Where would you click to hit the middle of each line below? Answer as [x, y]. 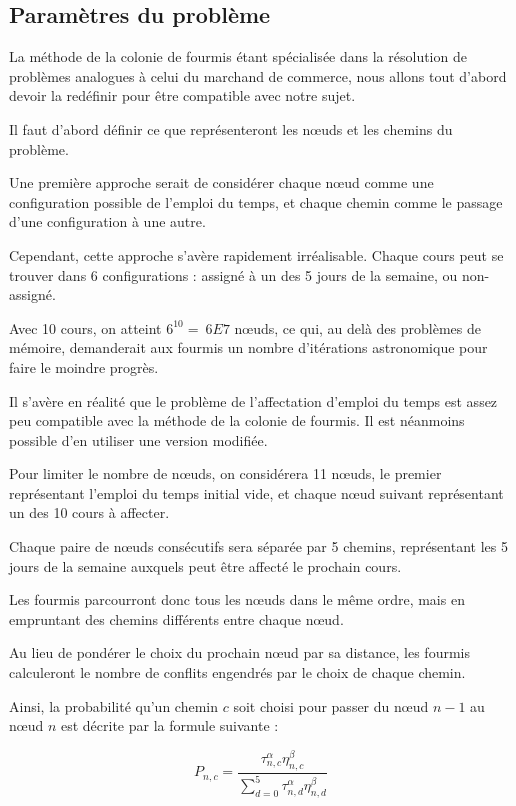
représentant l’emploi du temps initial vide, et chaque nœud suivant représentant [256, 492]
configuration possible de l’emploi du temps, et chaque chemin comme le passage [256, 201]
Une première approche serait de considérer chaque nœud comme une [221, 182]
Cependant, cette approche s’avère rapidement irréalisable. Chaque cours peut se [256, 254]
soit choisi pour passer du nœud [331, 705]
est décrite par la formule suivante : [169, 725]
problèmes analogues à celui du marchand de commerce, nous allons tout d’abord [258, 75]
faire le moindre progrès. [84, 366]
